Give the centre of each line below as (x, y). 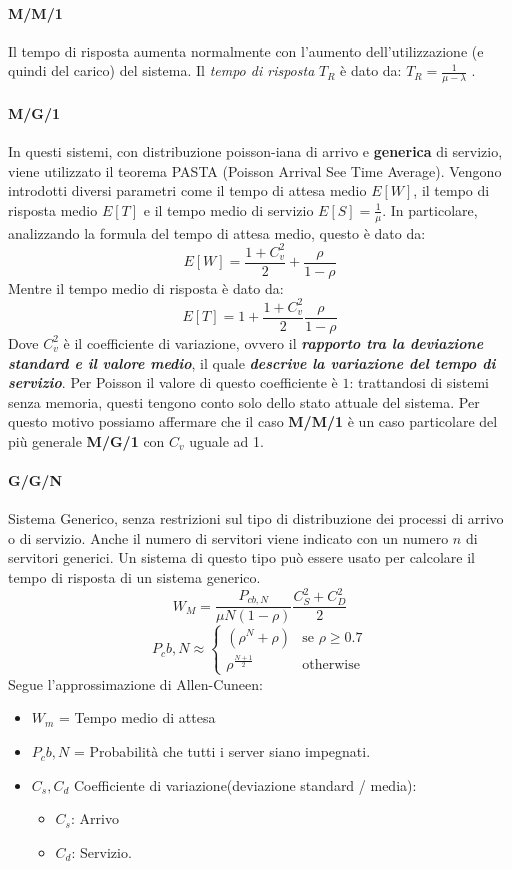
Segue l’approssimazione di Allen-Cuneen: (135, 683)
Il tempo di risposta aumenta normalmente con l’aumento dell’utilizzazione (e (246, 50)
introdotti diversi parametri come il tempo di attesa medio (187, 190)
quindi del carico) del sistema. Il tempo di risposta (161, 70)
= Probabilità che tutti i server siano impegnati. (222, 751)
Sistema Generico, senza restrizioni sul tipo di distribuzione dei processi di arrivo (256, 518)
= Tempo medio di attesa (137, 717)
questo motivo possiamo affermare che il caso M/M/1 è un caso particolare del (253, 421)
